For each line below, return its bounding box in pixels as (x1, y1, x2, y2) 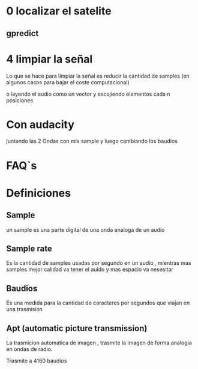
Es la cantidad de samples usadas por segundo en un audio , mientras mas (6, 259, 191, 267)
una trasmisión (6, 306, 43, 313)
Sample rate (6, 244, 52, 254)
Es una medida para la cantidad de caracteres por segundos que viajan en (6, 299, 190, 306)
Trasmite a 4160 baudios (6, 357, 67, 365)
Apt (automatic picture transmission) (6, 323, 148, 333)
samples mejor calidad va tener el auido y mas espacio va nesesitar (6, 266, 174, 273)
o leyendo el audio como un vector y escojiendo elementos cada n (6, 90, 170, 98)
